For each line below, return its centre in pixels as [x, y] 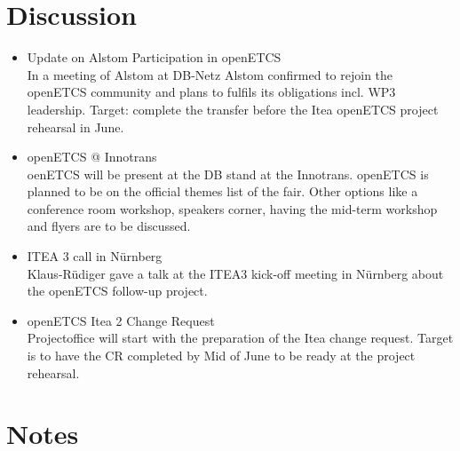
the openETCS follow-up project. [117, 291]
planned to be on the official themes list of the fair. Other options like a [222, 191]
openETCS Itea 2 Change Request [121, 320]
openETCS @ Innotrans [92, 157]
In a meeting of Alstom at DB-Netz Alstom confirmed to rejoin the [210, 74]
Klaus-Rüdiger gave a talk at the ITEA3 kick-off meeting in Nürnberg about [235, 273]
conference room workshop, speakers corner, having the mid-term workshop [232, 208]
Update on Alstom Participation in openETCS [154, 57]
